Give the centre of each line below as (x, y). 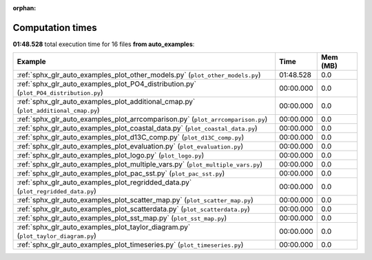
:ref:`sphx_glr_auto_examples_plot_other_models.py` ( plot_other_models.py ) (139, 75)
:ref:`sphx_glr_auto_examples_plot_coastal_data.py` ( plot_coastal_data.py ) (137, 129)
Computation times (55, 28)
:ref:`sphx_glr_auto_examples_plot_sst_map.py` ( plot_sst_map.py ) (122, 218)
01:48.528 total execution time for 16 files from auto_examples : (104, 44)
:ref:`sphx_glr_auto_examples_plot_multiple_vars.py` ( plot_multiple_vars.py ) (140, 164)
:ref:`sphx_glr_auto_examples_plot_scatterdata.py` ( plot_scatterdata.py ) (134, 209)
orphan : (24, 8)
